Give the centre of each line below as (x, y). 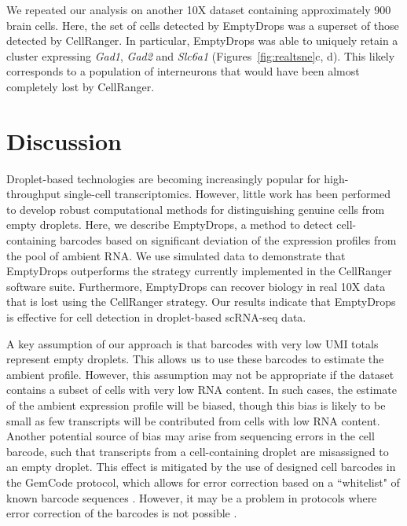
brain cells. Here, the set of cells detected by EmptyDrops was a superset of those (203, 25)
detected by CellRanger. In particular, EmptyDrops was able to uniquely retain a (202, 40)
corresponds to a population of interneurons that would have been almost (183, 71)
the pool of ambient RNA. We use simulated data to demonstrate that (176, 255)
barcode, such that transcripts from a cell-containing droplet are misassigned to (198, 451)
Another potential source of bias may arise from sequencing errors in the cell (191, 436)
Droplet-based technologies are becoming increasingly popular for (163, 178)
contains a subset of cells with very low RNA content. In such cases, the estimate (202, 390)
